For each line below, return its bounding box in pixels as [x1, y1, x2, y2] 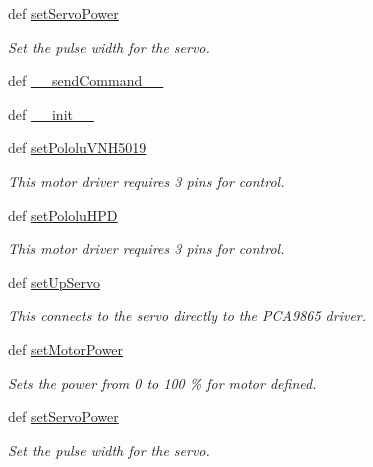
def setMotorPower [8, 338, 124, 359]
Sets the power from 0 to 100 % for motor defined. [8, 372, 317, 393]
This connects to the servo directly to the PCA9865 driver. [8, 305, 367, 326]
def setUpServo [8, 271, 100, 292]
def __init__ [8, 103, 94, 124]
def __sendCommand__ [8, 70, 164, 91]
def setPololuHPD [8, 204, 118, 225]
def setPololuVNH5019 [8, 137, 147, 158]
